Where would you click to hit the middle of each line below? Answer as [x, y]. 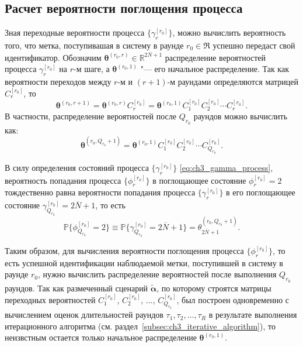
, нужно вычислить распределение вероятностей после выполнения [157, 274]
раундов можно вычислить [241, 116]
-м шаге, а [91, 69]
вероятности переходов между [58, 82]
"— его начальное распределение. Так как [215, 69]
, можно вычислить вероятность [229, 32]
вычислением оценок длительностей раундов [84, 315]
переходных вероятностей [50, 300]
